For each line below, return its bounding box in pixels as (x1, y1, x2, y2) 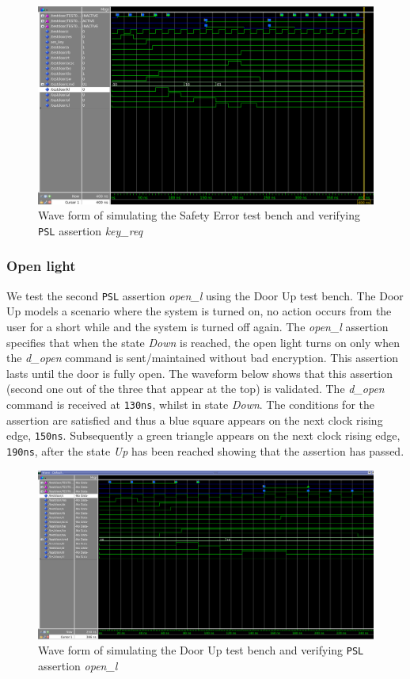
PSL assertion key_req (38, 222, 143, 238)
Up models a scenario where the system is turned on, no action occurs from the (6, 303, 392, 319)
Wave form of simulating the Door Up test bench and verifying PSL (38, 642, 364, 658)
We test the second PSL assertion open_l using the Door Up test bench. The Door (6, 287, 404, 303)
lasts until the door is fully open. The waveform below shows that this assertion (6, 364, 393, 381)
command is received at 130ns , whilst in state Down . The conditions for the (6, 395, 374, 412)
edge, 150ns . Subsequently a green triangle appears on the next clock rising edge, (6, 427, 401, 444)
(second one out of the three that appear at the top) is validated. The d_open (6, 380, 385, 397)
